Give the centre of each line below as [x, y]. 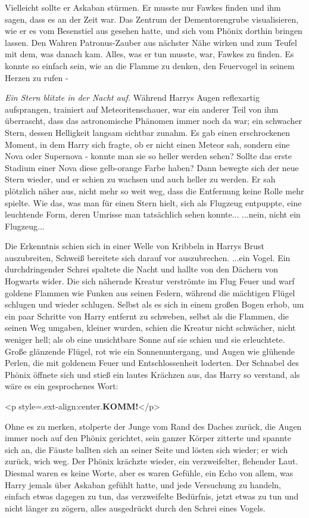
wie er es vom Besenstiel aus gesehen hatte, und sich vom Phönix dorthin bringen [154, 31]
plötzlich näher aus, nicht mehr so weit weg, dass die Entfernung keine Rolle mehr [154, 190]
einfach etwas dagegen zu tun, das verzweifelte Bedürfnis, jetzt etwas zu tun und [152, 496]
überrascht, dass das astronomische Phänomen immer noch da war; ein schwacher [154, 121]
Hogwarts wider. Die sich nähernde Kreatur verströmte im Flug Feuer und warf [150, 281]
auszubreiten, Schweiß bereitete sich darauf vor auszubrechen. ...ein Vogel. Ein [148, 257]
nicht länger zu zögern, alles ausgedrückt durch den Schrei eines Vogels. [135, 508]
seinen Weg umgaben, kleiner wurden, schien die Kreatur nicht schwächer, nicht [150, 328]
